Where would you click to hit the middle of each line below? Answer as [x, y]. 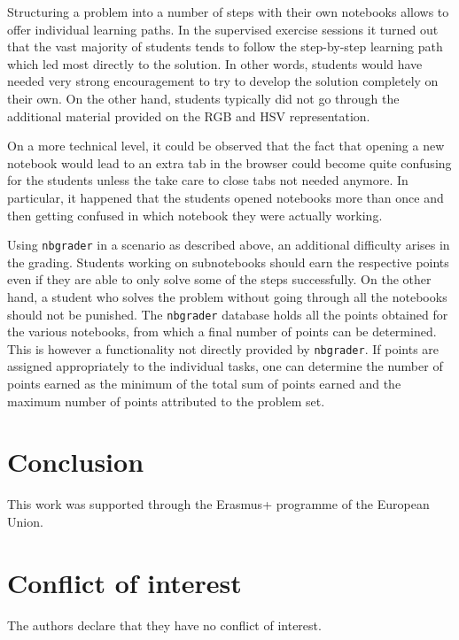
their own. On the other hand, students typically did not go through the [203, 98]
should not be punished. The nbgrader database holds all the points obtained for [228, 314]
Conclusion [76, 462]
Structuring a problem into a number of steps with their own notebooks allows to [228, 12]
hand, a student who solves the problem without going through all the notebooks [227, 296]
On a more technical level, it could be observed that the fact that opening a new [226, 146]
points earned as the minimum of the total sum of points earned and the [204, 384]
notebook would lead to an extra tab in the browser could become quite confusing [229, 162]
